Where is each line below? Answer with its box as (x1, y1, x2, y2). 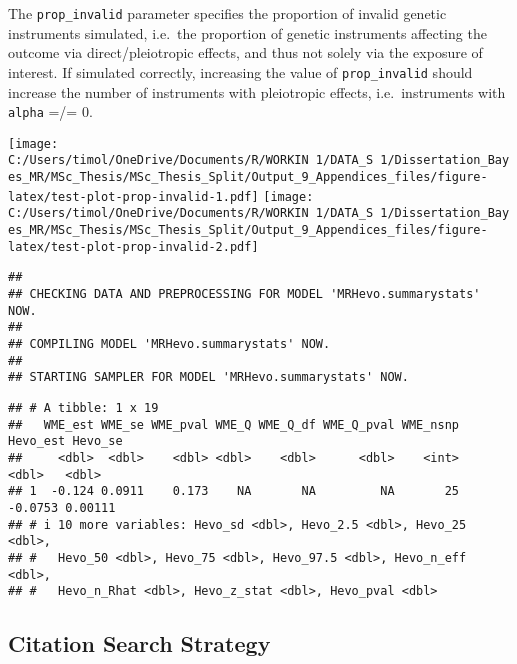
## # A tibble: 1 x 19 (8, 400, 159, 415)
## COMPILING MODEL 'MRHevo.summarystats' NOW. (8, 336, 331, 351)
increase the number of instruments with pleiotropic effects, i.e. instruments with (8, 81, 506, 102)
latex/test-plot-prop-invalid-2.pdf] (8, 239, 259, 254)
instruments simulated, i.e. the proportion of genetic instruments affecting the (8, 22, 487, 43)
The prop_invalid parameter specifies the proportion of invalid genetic (8, 3, 447, 23)
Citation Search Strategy (8, 628, 271, 659)
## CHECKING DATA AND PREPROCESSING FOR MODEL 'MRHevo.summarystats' (8, 287, 481, 301)
